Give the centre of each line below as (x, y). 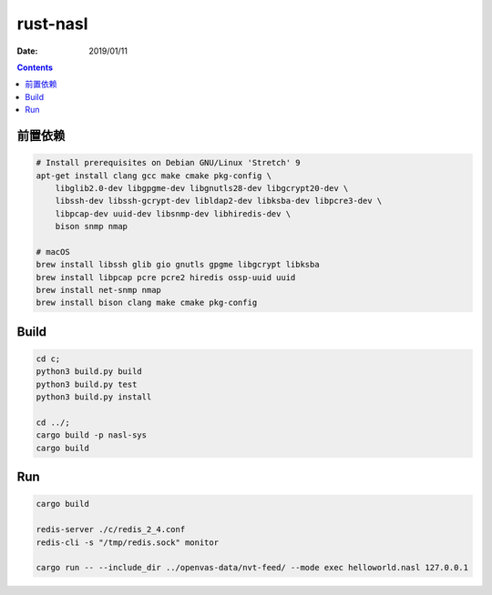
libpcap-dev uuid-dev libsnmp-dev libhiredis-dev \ (173, 213)
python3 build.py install (94, 397)
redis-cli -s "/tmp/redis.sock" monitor (127, 542)
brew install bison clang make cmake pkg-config (147, 303)
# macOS (53, 252)
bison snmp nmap (91, 227)
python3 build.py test (87, 384)
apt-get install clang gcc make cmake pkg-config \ (154, 176)
